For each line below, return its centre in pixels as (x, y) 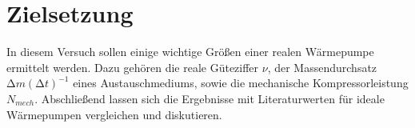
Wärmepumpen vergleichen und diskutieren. (114, 114)
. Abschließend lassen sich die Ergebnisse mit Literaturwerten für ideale (209, 98)
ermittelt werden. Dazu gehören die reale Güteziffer (133, 67)
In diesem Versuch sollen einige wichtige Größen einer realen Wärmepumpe (190, 52)
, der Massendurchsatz (322, 67)
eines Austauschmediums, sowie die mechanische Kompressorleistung (241, 83)
